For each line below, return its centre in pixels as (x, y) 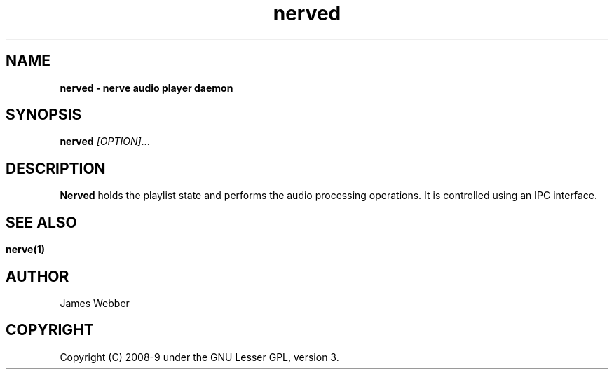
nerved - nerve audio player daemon (146, 88)
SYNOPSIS (44, 115)
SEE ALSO (41, 222)
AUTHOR (37, 276)
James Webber (95, 303)
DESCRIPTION (56, 168)
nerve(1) (26, 250)
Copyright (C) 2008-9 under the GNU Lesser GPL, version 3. (199, 357)
